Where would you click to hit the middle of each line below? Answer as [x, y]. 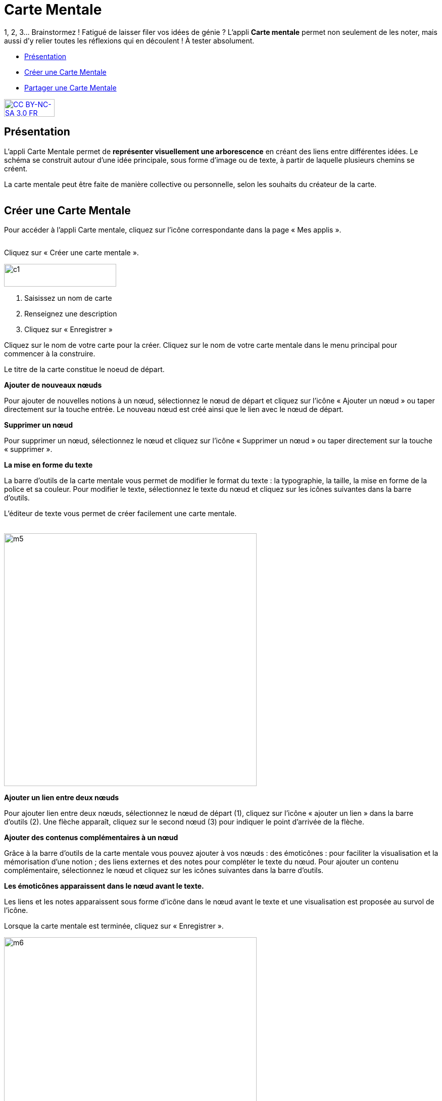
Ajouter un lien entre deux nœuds [62, 798]
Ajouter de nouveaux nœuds [53, 385]
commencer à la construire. [50, 354]
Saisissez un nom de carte [68, 298]
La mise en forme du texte [48, 465]
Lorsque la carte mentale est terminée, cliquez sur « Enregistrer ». [114, 926]
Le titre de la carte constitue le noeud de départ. [84, 370]
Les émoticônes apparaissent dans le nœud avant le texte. [104, 886]
